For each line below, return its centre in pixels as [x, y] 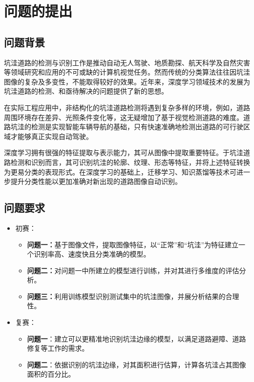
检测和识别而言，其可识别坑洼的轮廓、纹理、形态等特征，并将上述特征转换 [130, 162]
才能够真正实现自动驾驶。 [52, 136]
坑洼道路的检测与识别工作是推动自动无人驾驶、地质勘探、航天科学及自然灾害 [127, 62]
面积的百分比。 [51, 374]
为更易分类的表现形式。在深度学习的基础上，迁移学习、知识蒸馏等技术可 [120, 171]
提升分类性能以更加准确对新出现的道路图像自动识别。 [96, 181]
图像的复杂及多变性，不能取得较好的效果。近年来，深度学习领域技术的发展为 [127, 81]
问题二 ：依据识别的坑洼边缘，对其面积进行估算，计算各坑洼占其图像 [137, 364]
